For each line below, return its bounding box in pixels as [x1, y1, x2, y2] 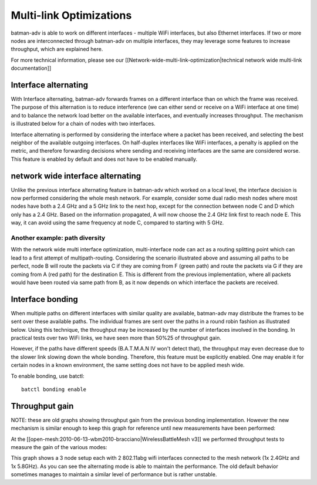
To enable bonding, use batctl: [11, 372, 85, 379]
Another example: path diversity [11, 234, 106, 242]
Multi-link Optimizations [11, 9, 132, 22]
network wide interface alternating [11, 171, 141, 181]
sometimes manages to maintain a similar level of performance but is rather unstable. [11, 471, 217, 478]
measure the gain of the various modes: [11, 444, 107, 451]
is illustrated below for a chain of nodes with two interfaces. [11, 120, 156, 127]
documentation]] [11, 65, 52, 72]
